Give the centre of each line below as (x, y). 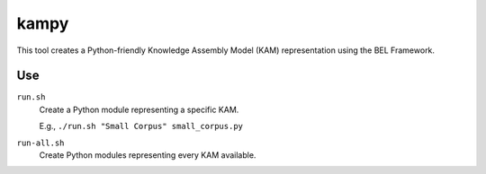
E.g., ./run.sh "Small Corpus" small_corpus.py (141, 126)
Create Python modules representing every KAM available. (148, 155)
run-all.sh (40, 143)
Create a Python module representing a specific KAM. (139, 109)
